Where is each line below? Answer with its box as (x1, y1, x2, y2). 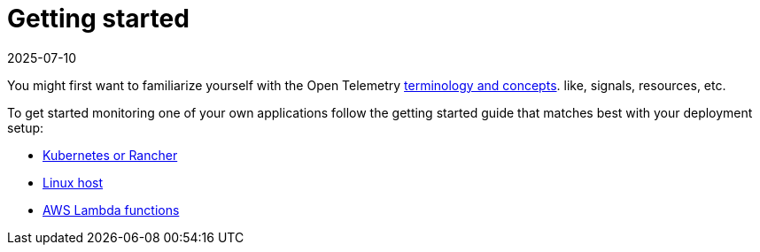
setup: (7, 119, 44, 135)
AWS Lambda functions (43, 202, 180, 218)
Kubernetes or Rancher (43, 147, 178, 163)
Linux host (43, 174, 104, 190)
